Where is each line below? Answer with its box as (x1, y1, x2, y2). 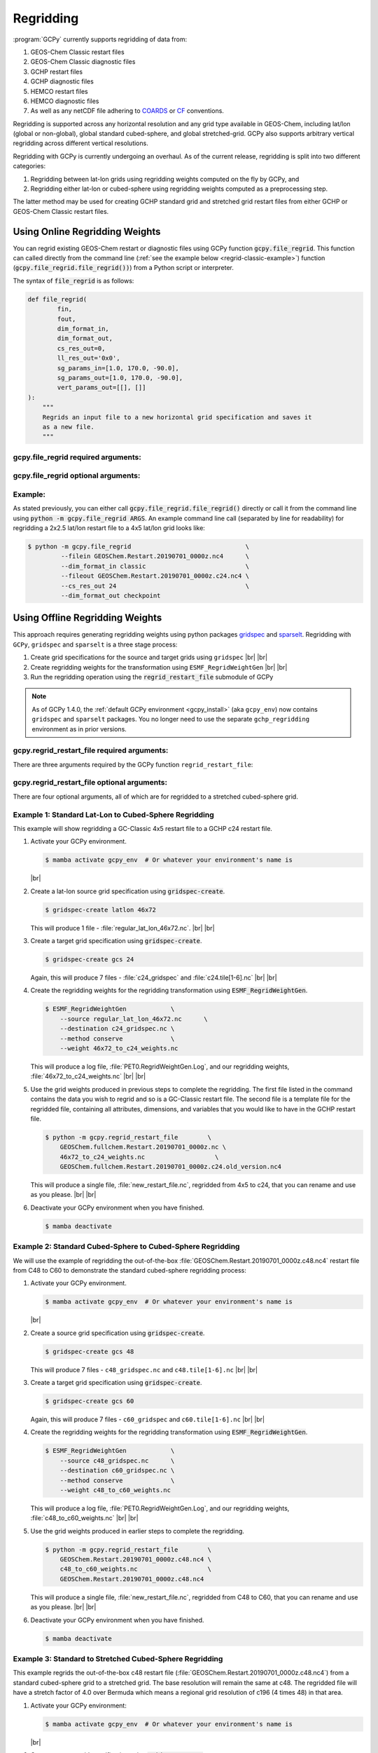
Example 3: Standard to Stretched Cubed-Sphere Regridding (13, 1653, 223, 1663)
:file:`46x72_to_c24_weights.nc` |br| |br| (30, 1072, 146, 1081)
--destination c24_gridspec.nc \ (59, 1024, 175, 1033)
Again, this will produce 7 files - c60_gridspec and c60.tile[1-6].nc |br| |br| (30, 1415, 265, 1423)
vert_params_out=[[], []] (57, 384, 146, 392)
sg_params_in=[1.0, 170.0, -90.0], (57, 364, 180, 372)
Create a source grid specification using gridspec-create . (30, 1329, 205, 1337)
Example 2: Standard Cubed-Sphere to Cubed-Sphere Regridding (13, 1242, 240, 1252)
